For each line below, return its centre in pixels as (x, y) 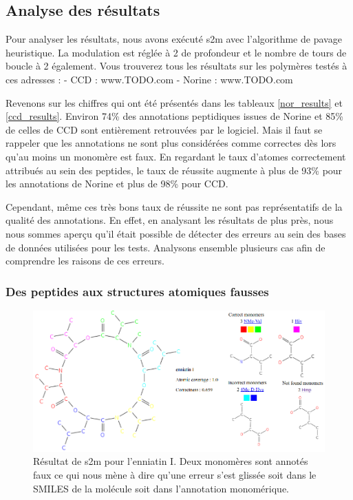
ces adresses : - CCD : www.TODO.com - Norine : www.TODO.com (149, 79)
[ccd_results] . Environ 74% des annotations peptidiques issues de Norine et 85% (174, 116)
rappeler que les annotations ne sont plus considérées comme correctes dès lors (171, 143)
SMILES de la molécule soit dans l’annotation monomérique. (161, 488)
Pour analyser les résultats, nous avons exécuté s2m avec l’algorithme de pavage (174, 39)
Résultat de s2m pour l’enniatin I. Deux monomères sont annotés (171, 461)
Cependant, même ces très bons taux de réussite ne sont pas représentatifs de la (174, 206)
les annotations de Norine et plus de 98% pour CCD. (117, 184)
